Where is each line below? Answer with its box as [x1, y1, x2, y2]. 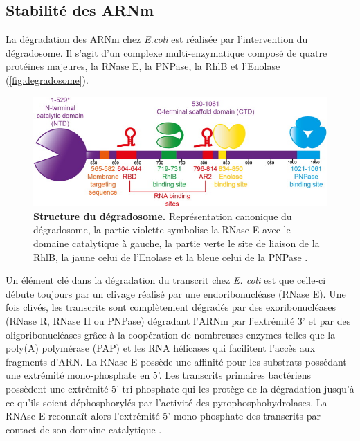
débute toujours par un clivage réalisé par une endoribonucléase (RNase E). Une [6, 286, 346, 300]
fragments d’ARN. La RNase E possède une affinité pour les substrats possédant [6, 354, 347, 368]
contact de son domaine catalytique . [6, 422, 162, 436]
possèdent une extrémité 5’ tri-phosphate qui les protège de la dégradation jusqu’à [6, 381, 354, 395]
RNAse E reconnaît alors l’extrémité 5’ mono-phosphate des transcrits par [6, 408, 321, 423]
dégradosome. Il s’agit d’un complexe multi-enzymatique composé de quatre [6, 45, 327, 60]
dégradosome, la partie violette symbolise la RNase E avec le [33, 222, 291, 237]
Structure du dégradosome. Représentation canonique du [33, 208, 292, 223]
